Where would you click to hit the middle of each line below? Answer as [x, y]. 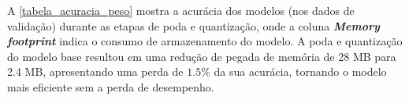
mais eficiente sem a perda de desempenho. [111, 86]
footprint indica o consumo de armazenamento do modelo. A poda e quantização [205, 41]
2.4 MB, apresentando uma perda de [95, 71]
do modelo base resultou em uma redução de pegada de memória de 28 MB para [202, 56]
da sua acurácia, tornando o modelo [300, 71]
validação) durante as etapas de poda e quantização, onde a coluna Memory [193, 25]
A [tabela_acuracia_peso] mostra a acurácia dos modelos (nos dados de [181, 10]
